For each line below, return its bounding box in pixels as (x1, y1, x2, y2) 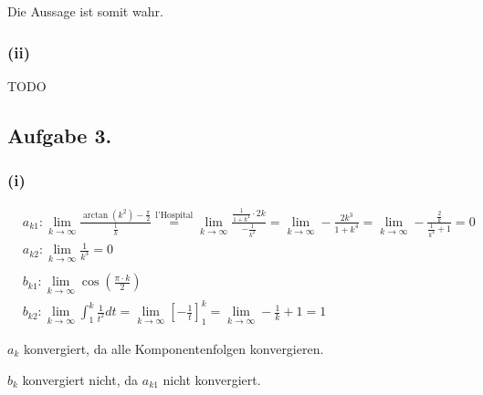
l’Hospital (155, 211, 194, 221)
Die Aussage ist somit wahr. (7, 2, 163, 20)
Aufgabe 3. (7, 120, 112, 149)
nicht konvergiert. (163, 369, 261, 389)
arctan (82, 210, 109, 220)
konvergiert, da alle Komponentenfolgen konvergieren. (23, 338, 324, 358)
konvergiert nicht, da (22, 369, 139, 389)
